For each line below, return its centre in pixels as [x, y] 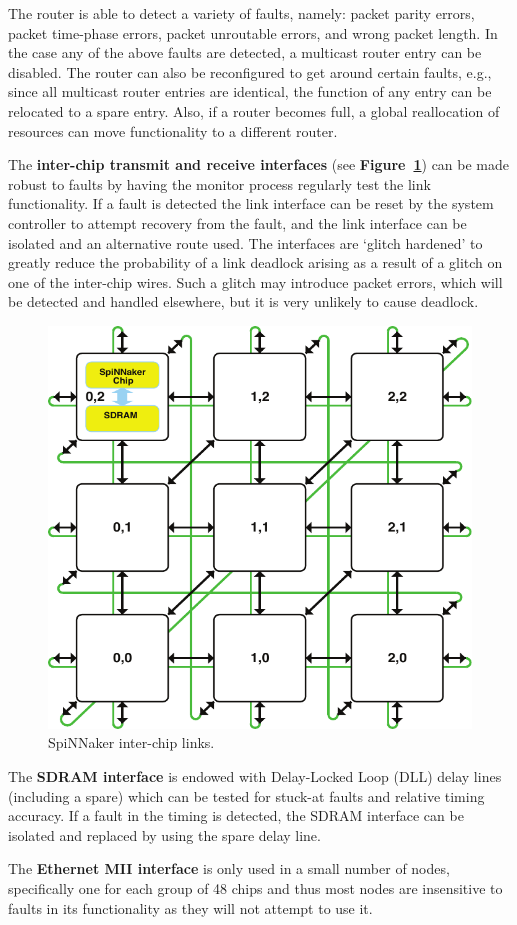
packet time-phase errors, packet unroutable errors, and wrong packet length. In [253, 32]
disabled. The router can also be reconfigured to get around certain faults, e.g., [250, 71]
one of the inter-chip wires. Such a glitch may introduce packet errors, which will [255, 281]
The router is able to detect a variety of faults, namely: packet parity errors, [241, 13]
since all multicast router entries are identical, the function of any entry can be [250, 91]
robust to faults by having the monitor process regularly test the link [219, 183]
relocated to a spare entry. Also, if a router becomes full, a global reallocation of [254, 110]
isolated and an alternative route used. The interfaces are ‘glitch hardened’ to [245, 242]
